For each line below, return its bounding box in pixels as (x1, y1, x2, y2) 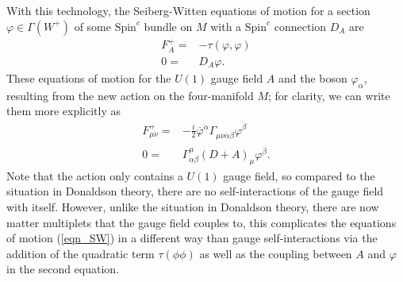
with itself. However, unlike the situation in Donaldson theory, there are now (6, 198, 379, 214)
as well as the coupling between (199, 245, 352, 261)
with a (210, 17, 242, 34)
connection (274, 17, 327, 34)
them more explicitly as (6, 102, 121, 119)
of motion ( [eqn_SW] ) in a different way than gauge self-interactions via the (6, 230, 378, 246)
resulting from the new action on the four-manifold (6, 87, 254, 103)
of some (74, 17, 111, 34)
